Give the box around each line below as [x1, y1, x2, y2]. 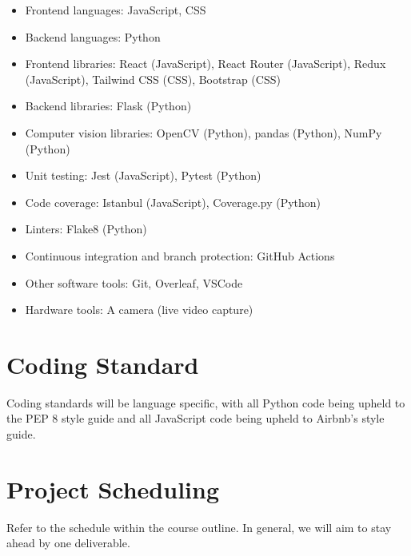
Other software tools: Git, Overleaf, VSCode [25, 274, 243, 291]
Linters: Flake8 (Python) [25, 220, 147, 237]
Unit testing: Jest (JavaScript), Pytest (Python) [25, 167, 261, 184]
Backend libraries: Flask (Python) [25, 97, 192, 114]
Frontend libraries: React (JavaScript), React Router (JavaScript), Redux [25, 55, 386, 72]
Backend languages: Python [25, 28, 161, 45]
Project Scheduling [6, 472, 220, 505]
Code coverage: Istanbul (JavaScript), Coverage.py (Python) [25, 193, 321, 210]
